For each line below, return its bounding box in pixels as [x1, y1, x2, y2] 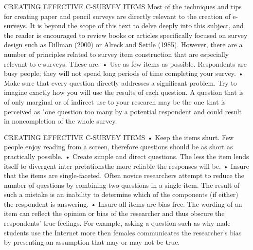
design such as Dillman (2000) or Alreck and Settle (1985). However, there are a [4, 39, 243, 50]
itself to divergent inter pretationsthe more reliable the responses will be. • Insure [4, 161, 249, 171]
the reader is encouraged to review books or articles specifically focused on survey [4, 30, 248, 40]
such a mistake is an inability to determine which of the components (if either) [4, 189, 238, 199]
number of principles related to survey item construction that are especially [4, 49, 229, 59]
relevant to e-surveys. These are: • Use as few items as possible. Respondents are [4, 58, 247, 69]
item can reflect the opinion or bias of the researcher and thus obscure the [4, 208, 225, 218]
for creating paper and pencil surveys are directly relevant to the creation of [4, 11, 231, 21]
